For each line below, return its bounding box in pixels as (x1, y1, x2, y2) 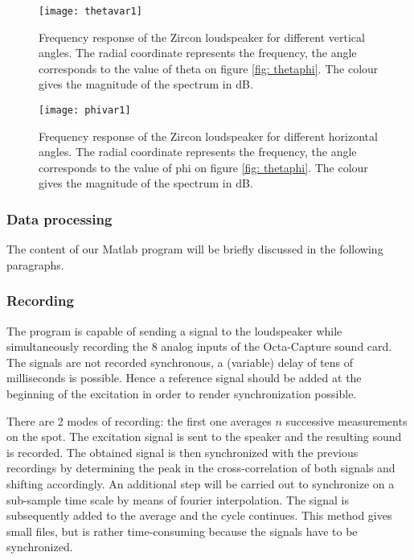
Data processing (6, 208, 113, 229)
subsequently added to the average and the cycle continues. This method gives (6, 507, 392, 524)
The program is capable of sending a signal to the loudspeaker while (6, 322, 342, 339)
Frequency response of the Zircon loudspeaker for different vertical (39, 28, 365, 45)
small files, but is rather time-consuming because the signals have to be (6, 522, 358, 539)
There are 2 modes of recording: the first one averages (6, 412, 272, 429)
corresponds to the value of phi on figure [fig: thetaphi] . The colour (39, 159, 368, 175)
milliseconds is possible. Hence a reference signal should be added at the (6, 369, 362, 386)
